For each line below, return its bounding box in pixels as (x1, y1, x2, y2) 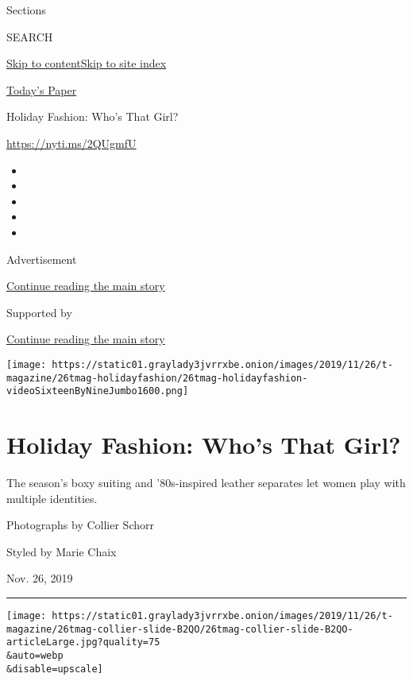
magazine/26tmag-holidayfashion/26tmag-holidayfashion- (6, 372, 308, 384)
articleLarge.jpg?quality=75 (6, 637, 160, 648)
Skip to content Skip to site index (6, 55, 167, 72)
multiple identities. (6, 489, 98, 506)
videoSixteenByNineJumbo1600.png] (6, 385, 189, 397)
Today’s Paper (6, 81, 77, 98)
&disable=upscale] (6, 663, 103, 675)
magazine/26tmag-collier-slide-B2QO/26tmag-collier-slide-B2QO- (6, 623, 353, 635)
